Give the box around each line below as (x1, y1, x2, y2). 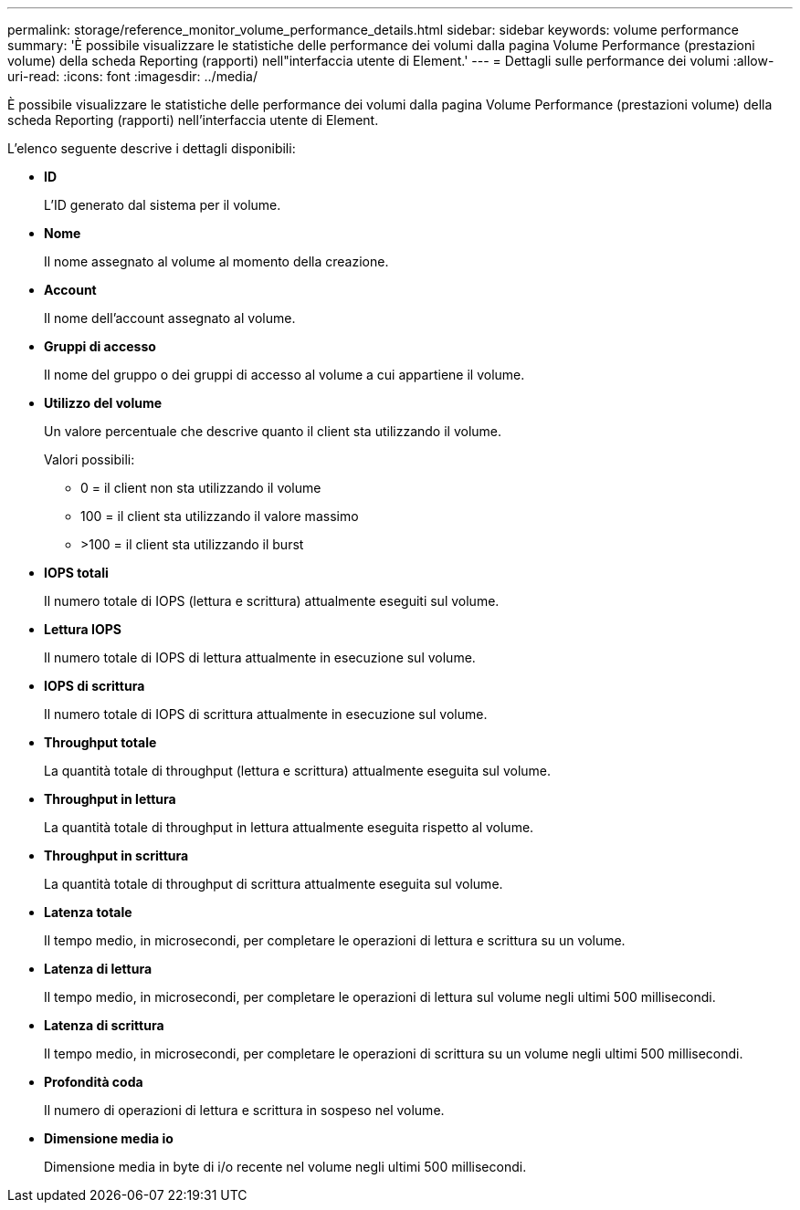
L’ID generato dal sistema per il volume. (44, 197, 281, 213)
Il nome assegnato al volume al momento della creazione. (44, 254, 389, 269)
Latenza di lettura (44, 961, 153, 976)
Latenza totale (44, 904, 132, 920)
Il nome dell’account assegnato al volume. (44, 310, 296, 326)
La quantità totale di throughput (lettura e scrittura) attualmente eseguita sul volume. (44, 763, 552, 778)
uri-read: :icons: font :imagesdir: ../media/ (7, 68, 258, 84)
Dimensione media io (44, 1131, 174, 1146)
